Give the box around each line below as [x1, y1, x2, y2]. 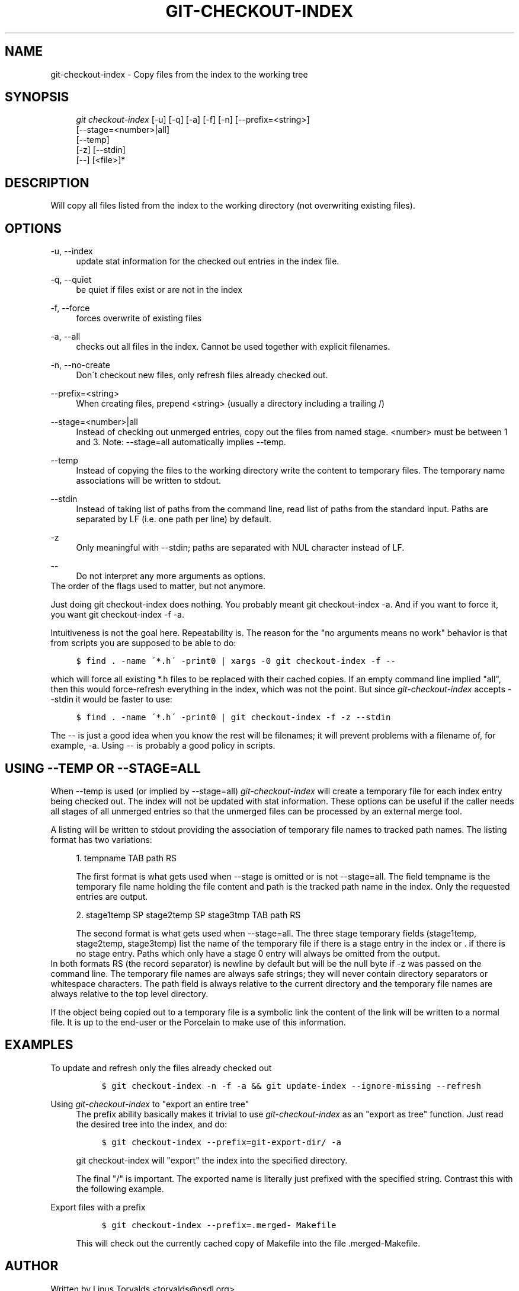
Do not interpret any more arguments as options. [76, 571, 266, 581]
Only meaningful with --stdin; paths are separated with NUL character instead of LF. [76, 542, 405, 553]
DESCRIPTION [5, 175, 89, 190]
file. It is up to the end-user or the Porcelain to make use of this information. [50, 1017, 346, 1027]
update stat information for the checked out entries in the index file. [76, 256, 339, 267]
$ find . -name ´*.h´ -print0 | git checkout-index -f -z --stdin [76, 712, 391, 723]
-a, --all [50, 331, 81, 342]
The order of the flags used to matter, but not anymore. [50, 581, 266, 592]
